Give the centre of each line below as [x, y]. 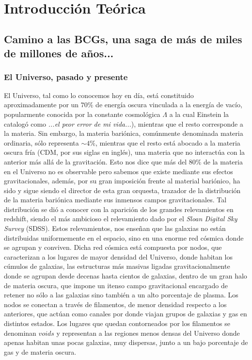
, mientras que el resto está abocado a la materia [168, 142]
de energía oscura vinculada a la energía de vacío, [169, 105]
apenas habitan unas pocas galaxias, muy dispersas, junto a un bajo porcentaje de [126, 342]
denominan [20, 333]
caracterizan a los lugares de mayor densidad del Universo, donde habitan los [118, 256]
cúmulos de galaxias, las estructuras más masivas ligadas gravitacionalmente [117, 266]
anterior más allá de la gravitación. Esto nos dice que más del [95, 161]
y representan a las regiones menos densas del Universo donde [148, 333]
